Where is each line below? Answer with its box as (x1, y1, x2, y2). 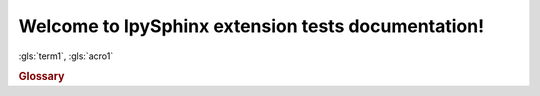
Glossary (18, 70, 65, 84)
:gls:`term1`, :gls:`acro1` (18, 50, 114, 62)
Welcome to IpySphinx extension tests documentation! (18, 15, 485, 37)
